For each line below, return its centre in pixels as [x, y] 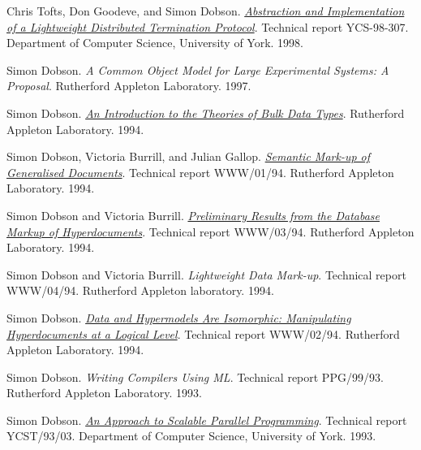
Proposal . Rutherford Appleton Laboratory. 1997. [129, 86]
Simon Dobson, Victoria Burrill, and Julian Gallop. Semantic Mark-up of [189, 156]
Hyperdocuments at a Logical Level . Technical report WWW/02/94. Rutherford [203, 333]
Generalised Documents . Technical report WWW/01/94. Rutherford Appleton [200, 172]
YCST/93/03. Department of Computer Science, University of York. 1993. [191, 436]
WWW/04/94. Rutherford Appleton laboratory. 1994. [140, 290]
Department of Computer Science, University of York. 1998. [155, 43]
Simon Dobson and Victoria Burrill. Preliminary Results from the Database [193, 215]
